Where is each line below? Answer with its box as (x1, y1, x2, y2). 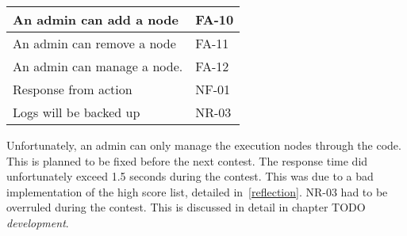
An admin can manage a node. (13, 57, 183, 75)
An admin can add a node (13, 10, 179, 29)
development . (6, 214, 69, 230)
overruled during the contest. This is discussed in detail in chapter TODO (6, 199, 366, 215)
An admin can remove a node (13, 34, 176, 52)
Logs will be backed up (13, 103, 140, 121)
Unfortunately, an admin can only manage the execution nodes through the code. (6, 137, 401, 153)
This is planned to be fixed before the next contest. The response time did (6, 152, 368, 169)
